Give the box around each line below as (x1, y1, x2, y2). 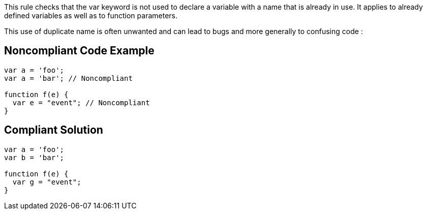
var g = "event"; (12, 177, 81, 186)
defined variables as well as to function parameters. (4, 11, 177, 20)
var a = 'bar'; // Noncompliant (4, 74, 133, 82)
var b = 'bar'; (4, 153, 65, 162)
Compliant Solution (4, 124, 103, 137)
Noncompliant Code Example (4, 44, 155, 57)
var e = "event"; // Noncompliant (12, 98, 150, 107)
